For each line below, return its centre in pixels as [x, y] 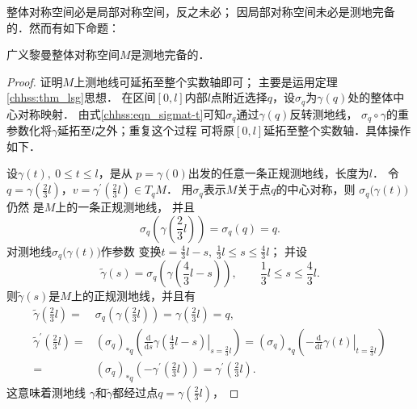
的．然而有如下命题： [63, 27]
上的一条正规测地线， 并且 [125, 207]
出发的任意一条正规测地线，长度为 [278, 173]
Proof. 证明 [35, 81]
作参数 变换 [131, 250]
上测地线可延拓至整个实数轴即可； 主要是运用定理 [206, 81]
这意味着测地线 [46, 392]
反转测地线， [324, 113]
